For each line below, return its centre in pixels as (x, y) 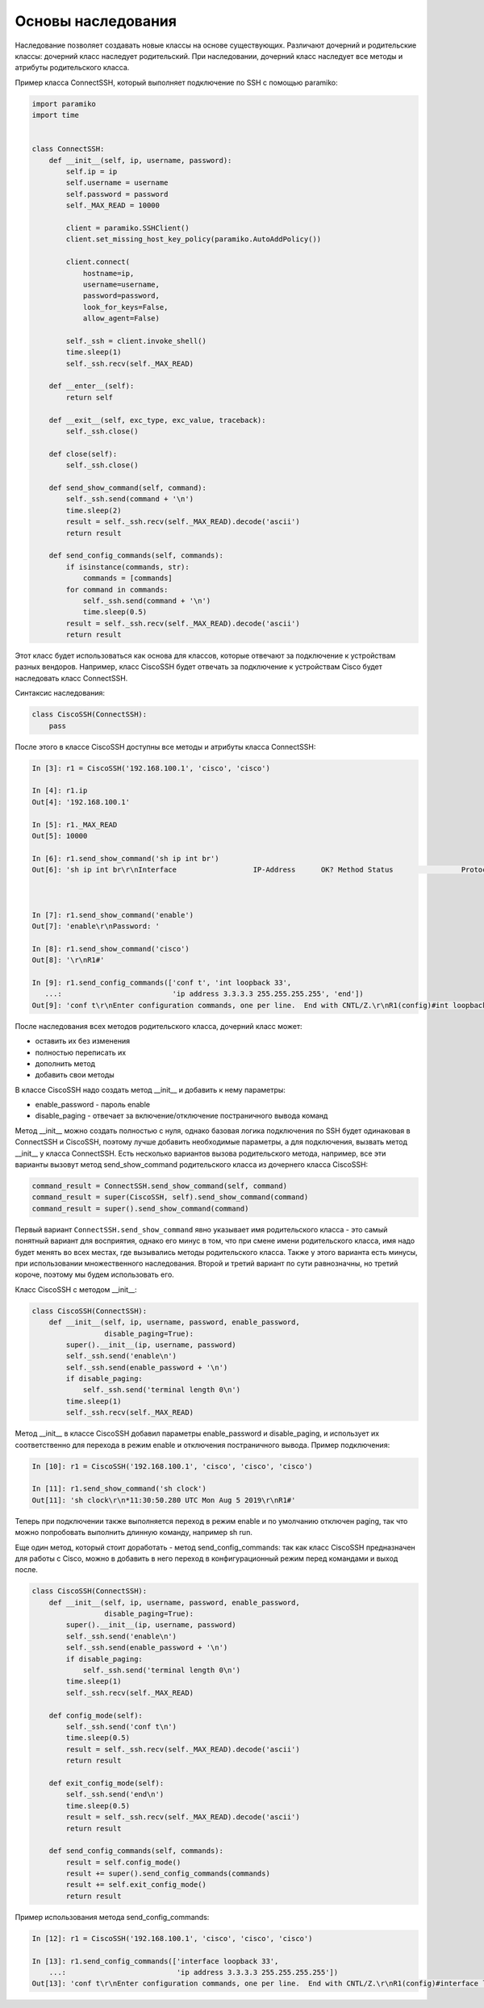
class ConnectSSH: (68, 149)
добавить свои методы (75, 1075)
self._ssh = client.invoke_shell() (136, 341)
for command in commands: (117, 590)
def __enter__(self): (92, 386)
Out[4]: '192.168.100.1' (81, 802)
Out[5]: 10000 (60, 836)
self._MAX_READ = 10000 (113, 205)
